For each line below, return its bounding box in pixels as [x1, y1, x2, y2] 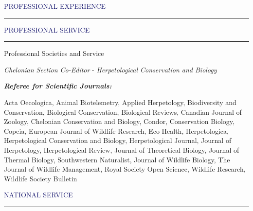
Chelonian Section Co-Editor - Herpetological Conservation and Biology [4, 64, 217, 74]
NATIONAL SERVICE [4, 190, 73, 200]
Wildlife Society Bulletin [4, 173, 77, 183]
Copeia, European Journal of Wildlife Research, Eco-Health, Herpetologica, [4, 125, 229, 136]
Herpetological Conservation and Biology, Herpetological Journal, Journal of [4, 135, 232, 145]
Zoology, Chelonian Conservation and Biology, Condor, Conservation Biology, [4, 116, 235, 126]
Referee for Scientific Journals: [4, 81, 112, 91]
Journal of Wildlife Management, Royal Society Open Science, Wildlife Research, [4, 164, 246, 174]
